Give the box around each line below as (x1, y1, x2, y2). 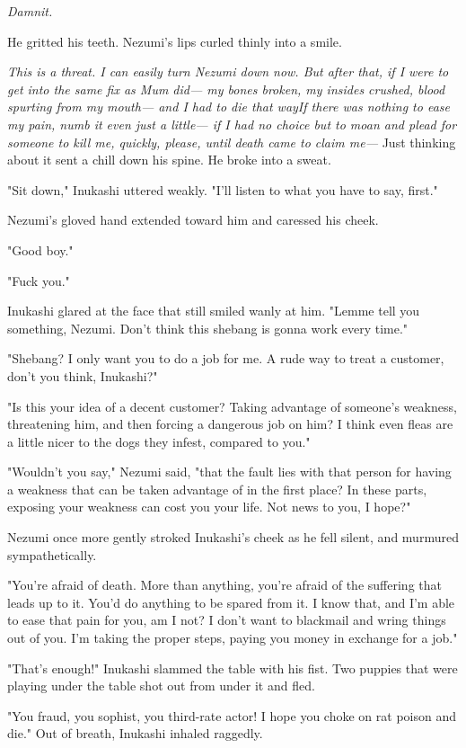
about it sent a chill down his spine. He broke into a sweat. (7, 150, 331, 169)
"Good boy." (7, 240, 74, 259)
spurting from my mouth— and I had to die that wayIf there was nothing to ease (7, 97, 450, 116)
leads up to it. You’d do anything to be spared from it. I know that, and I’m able (7, 592, 455, 611)
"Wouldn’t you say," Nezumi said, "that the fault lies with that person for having (7, 462, 452, 481)
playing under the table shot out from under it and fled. (7, 676, 315, 695)
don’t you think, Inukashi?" (7, 366, 158, 385)
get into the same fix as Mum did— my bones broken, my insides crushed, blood (7, 79, 445, 98)
